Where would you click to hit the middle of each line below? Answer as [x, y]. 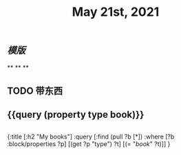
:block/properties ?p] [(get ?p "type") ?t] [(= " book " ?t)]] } [89, 144]
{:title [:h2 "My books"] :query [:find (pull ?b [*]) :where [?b [91, 136]
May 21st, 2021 [116, 12]
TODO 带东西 [35, 91]
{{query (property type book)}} [76, 115]
